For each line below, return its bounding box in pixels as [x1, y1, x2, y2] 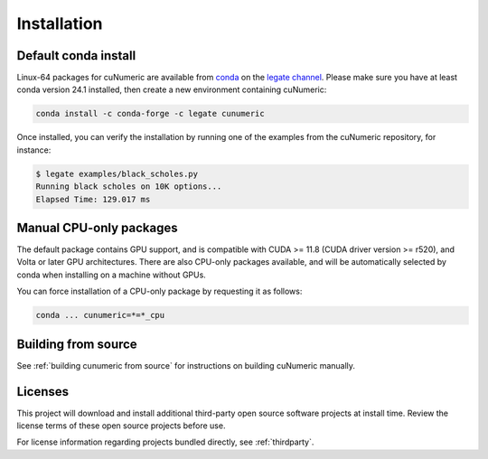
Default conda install [16, 48, 136, 63]
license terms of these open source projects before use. [16, 420, 226, 431]
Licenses [16, 384, 70, 399]
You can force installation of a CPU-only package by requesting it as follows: [16, 286, 303, 297]
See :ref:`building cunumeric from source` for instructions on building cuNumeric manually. [16, 360, 356, 370]
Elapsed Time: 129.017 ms [35, 194, 151, 204]
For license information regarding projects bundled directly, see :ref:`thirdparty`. [16, 436, 314, 447]
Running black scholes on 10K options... [35, 182, 222, 192]
